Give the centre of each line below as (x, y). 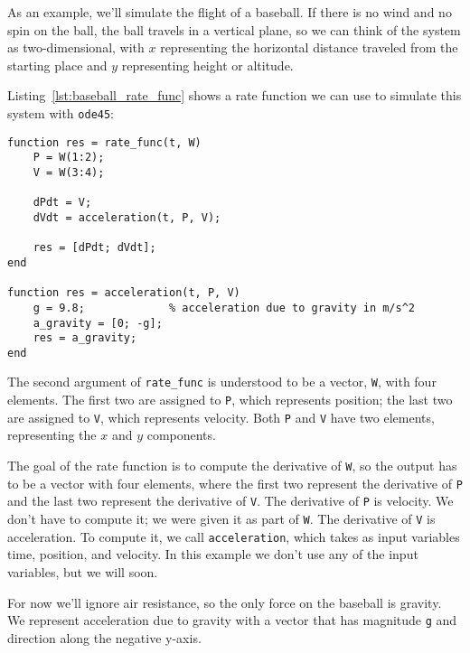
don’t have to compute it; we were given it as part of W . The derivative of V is (221, 518)
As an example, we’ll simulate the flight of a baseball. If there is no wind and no (230, 12)
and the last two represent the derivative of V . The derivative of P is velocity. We (230, 501)
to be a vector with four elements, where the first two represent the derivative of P (235, 483)
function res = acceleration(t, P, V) (124, 293)
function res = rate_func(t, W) (104, 142)
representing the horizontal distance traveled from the (309, 47)
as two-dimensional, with (76, 47)
